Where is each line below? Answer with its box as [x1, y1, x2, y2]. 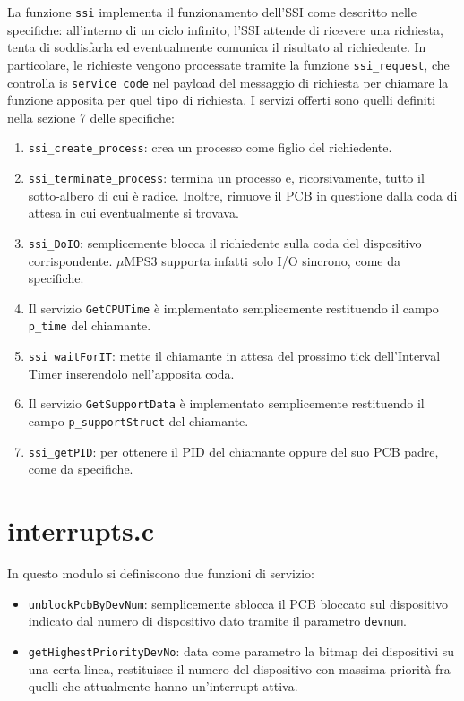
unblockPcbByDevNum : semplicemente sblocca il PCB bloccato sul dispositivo [28, 594, 449, 612]
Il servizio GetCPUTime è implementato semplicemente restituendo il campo [28, 298, 439, 317]
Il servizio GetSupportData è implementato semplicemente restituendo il [28, 394, 425, 413]
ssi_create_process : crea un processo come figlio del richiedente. [28, 138, 392, 157]
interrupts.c [7, 512, 154, 548]
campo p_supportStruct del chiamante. [28, 411, 249, 430]
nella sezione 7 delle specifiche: [7, 107, 175, 126]
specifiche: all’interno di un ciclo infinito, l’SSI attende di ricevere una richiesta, [7, 20, 443, 38]
